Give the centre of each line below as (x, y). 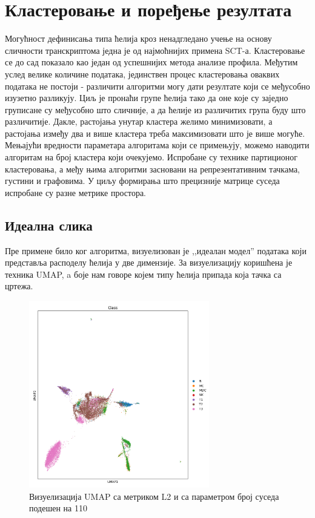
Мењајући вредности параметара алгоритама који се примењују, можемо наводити (157, 145)
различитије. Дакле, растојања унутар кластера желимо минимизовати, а (139, 121)
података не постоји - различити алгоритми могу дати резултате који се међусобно (157, 86)
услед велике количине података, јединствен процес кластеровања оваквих (142, 74)
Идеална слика (49, 225)
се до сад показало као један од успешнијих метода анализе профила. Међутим (151, 62)
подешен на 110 (58, 508)
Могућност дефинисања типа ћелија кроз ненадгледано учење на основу (138, 38)
